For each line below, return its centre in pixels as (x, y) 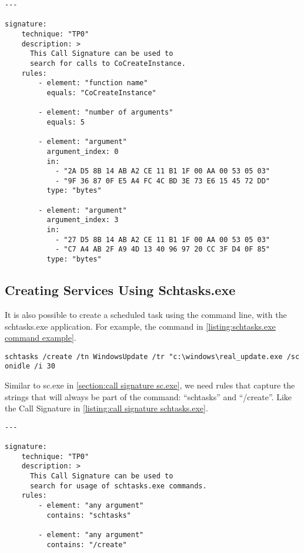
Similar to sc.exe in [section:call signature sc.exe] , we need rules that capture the (150, 385)
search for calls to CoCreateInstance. (108, 63)
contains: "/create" (87, 544)
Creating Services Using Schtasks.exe (120, 290)
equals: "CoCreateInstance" (101, 93)
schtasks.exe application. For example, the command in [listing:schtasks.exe (140, 326)
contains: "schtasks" (89, 515)
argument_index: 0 (83, 151)
